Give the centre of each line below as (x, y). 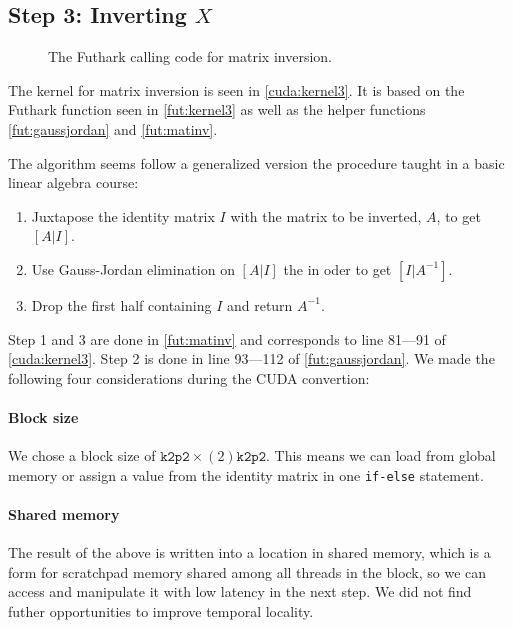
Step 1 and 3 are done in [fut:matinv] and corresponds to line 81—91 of (227, 338)
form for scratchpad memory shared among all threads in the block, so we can (247, 571)
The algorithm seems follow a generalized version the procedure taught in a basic (256, 162)
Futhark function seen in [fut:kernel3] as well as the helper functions (217, 109)
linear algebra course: (73, 182)
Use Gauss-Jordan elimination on (133, 268)
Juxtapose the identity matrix (123, 215)
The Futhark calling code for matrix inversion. (190, 56)
